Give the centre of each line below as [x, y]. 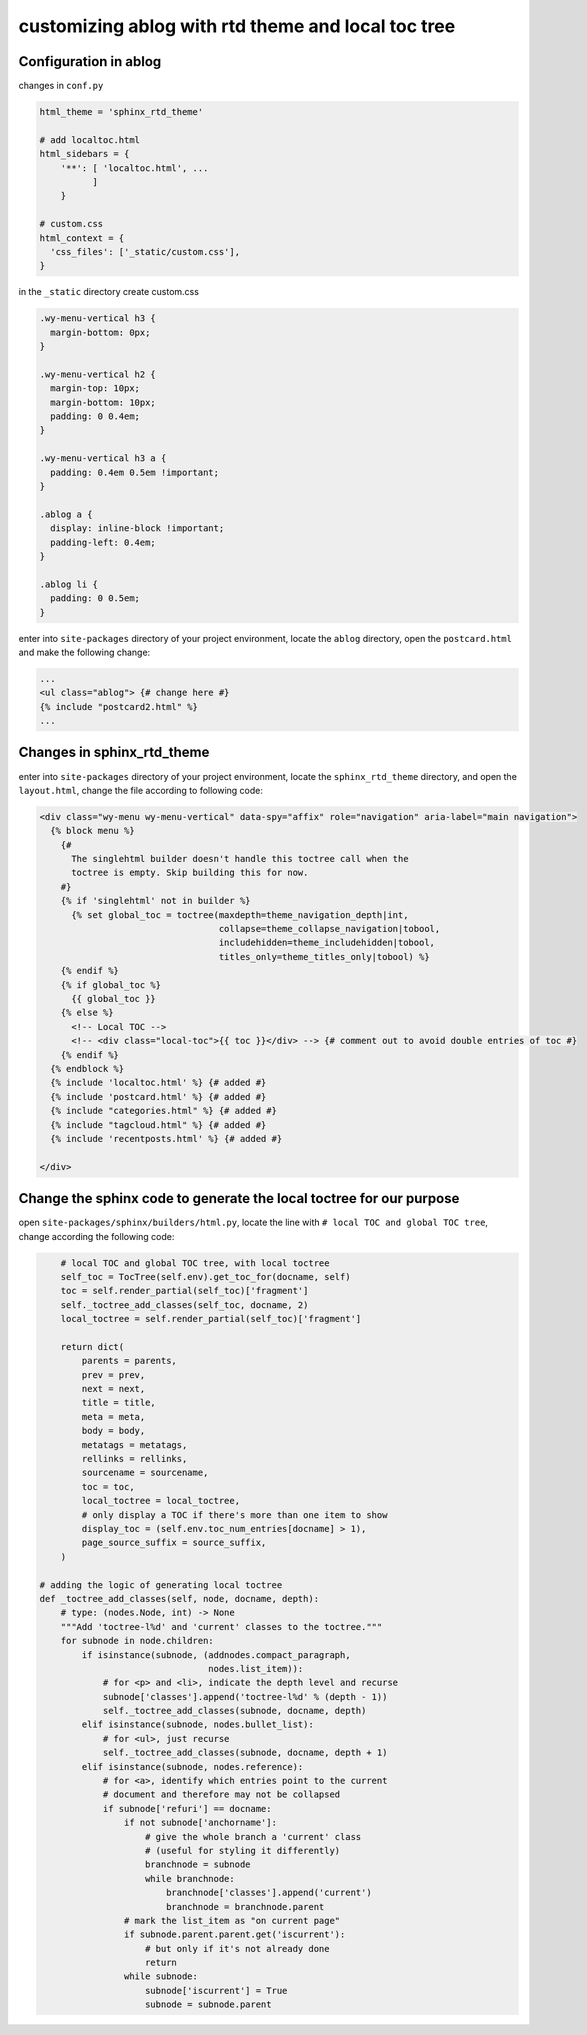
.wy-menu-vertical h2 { [98, 374]
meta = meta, [113, 1416]
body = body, [113, 1431]
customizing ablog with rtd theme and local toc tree [237, 26]
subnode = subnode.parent [208, 2004]
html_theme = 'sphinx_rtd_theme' [121, 112]
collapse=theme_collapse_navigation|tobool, [329, 929]
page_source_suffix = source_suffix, [174, 1543]
